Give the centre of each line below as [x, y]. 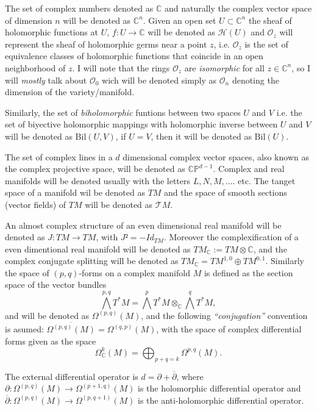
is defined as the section [248, 272]
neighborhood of [35, 67]
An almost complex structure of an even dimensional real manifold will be [143, 225]
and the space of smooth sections [226, 192]
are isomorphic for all [224, 67]
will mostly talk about [46, 80]
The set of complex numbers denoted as [79, 8]
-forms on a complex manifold [134, 272]
